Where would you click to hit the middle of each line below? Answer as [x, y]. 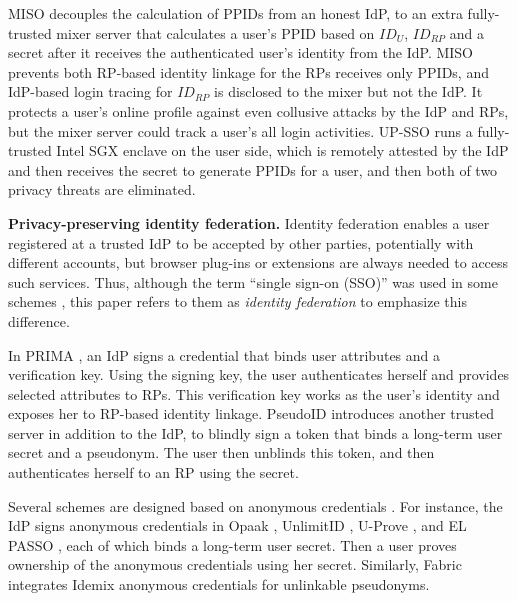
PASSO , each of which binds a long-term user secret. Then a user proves [232, 544]
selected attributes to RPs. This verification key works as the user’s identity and [254, 393]
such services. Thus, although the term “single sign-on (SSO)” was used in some [253, 281]
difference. [39, 320]
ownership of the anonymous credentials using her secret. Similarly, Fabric [235, 564]
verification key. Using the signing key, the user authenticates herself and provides [259, 374]
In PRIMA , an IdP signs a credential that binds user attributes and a [224, 354]
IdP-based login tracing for [90, 91]
